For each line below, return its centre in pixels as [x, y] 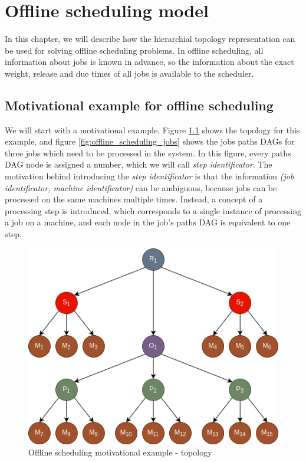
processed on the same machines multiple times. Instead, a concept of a [134, 199]
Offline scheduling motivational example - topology [120, 452]
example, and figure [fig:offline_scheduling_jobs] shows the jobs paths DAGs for [150, 141]
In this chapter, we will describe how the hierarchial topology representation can [150, 39]
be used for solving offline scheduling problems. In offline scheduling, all [134, 50]
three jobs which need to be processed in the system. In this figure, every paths [148, 153]
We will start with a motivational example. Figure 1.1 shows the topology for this [152, 130]
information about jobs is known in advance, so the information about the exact [149, 62]
